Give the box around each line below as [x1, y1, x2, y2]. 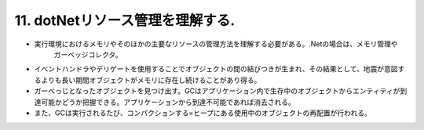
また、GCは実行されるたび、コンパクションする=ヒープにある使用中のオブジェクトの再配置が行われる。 [34, 108, 372, 117]
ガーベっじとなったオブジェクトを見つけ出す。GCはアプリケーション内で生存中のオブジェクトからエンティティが [34, 86, 400, 96]
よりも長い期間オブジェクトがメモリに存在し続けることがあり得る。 [40, 75, 261, 85]
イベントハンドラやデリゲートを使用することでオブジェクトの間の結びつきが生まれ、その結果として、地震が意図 [34, 64, 398, 74]
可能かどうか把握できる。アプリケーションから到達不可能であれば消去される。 [40, 97, 296, 107]
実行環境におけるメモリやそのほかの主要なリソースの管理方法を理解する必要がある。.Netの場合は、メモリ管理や [34, 39, 398, 49]
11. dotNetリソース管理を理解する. [14, 12, 236, 29]
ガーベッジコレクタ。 [53, 49, 123, 59]
